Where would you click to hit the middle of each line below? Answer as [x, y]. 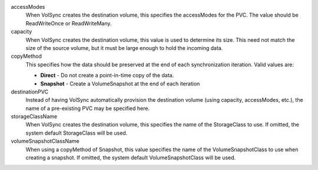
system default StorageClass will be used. [77, 133]
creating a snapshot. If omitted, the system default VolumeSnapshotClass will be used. [131, 158]
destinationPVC [30, 92]
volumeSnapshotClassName [45, 141]
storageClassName [34, 116]
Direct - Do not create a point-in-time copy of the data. [107, 75]
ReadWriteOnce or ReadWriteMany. [69, 23]
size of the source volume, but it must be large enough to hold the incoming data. [124, 48]
